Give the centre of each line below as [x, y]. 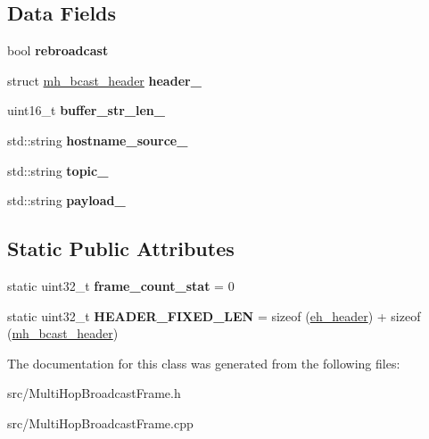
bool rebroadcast [58, 50]
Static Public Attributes [121, 248]
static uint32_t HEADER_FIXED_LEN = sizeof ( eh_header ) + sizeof [214, 315]
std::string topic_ [58, 170]
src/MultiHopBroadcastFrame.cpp [100, 422]
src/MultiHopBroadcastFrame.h [94, 393]
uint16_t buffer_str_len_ [86, 110]
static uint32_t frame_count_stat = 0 [121, 285]
